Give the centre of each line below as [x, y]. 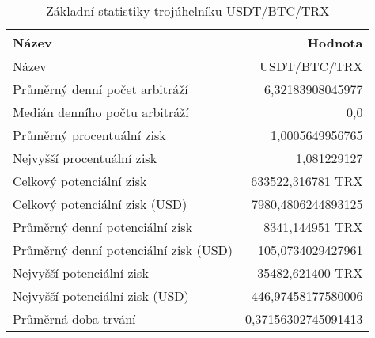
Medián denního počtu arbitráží [101, 112]
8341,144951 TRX [313, 227]
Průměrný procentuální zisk [89, 135]
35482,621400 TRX [310, 273]
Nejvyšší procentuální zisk [85, 158]
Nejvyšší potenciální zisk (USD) [101, 296]
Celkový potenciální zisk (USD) [100, 204]
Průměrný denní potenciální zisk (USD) [123, 250]
